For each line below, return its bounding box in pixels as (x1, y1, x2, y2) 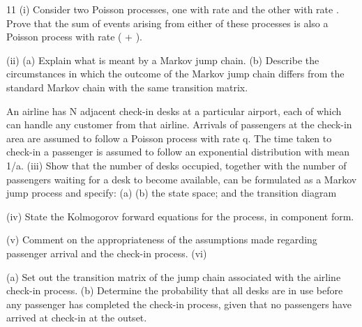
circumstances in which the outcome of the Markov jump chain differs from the (6, 66, 345, 81)
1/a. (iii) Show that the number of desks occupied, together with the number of (6, 158, 347, 172)
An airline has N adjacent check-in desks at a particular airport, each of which (6, 103, 342, 118)
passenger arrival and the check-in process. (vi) (6, 245, 207, 260)
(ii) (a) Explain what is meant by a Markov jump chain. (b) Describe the (6, 52, 319, 67)
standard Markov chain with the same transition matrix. (6, 79, 248, 94)
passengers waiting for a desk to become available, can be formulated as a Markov (6, 172, 357, 186)
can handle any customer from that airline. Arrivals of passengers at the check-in (6, 117, 352, 132)
